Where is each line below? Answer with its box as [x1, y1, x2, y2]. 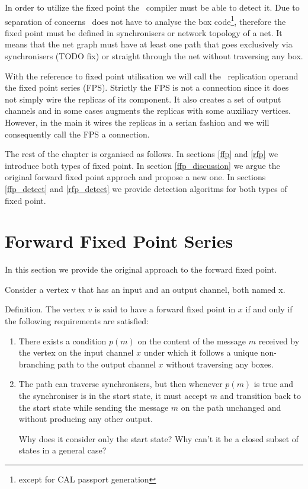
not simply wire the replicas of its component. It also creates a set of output [5, 92, 281, 105]
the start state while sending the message [18, 401, 169, 413]
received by [258, 334, 300, 347]
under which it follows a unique [143, 346, 258, 359]
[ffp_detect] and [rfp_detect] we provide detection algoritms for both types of [5, 182, 287, 194]
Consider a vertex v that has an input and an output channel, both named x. [5, 283, 285, 295]
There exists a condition [18, 334, 107, 347]
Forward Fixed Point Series [5, 229, 233, 253]
